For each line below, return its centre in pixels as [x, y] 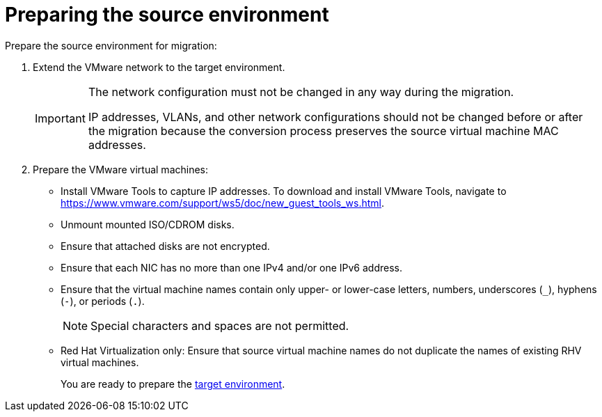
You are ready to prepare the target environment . [173, 384]
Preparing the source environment [167, 15]
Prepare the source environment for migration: [111, 45]
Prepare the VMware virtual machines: [121, 169]
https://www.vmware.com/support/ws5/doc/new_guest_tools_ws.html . [223, 203]
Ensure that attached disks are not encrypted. [165, 246]
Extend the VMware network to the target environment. [159, 67]
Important [60, 118]
